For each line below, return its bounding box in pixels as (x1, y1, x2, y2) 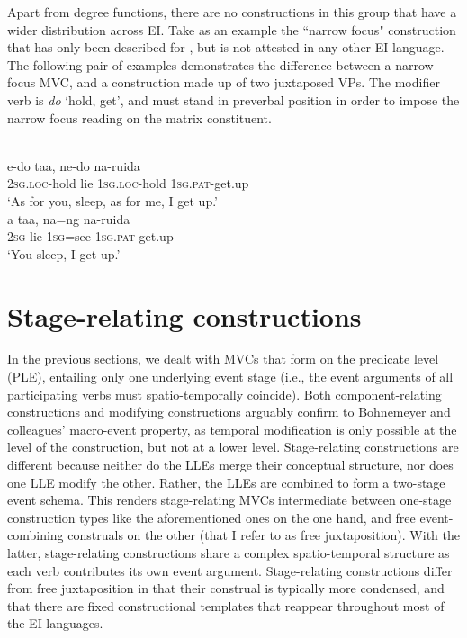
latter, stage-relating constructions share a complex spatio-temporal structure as (7, 543, 450, 562)
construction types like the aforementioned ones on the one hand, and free (7, 508, 416, 526)
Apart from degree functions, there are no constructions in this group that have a (7, 3, 457, 21)
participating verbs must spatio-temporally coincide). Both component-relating (7, 384, 442, 403)
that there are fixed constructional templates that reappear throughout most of (7, 596, 445, 615)
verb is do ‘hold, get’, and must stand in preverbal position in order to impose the (7, 90, 460, 109)
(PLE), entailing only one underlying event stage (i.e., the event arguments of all (7, 367, 454, 386)
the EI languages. (7, 614, 103, 633)
